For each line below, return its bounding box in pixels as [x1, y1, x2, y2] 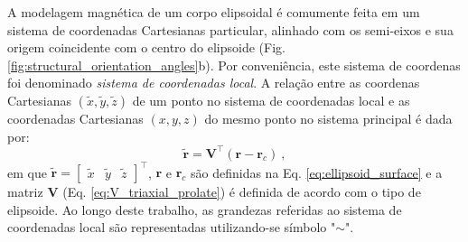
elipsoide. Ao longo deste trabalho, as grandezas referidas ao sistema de [7, 200, 402, 219]
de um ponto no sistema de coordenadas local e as [132, 90, 410, 109]
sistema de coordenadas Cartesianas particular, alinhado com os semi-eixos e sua [7, 20, 454, 39]
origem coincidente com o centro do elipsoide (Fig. [7, 38, 285, 57]
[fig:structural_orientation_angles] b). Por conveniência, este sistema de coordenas [7, 55, 461, 74]
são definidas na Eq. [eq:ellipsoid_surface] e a [191, 163, 443, 181]
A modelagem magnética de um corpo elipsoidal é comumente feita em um [7, 3, 420, 21]
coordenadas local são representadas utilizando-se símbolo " [7, 218, 336, 237]
